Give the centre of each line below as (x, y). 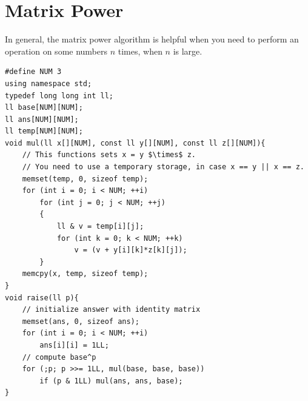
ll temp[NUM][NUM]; (44, 131)
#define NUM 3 (33, 72)
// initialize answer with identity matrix (111, 310)
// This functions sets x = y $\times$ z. (109, 155)
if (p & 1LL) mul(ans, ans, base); (111, 381)
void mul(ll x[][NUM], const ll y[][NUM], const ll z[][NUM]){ (135, 143)
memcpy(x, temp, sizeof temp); (85, 274)
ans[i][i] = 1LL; (74, 345)
